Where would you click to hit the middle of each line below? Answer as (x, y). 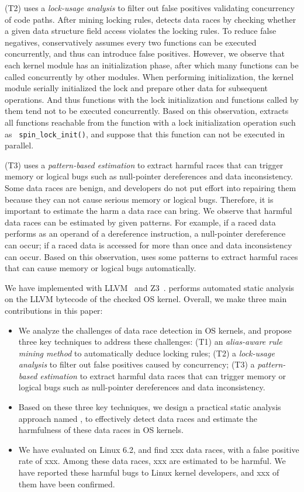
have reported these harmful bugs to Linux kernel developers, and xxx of (149, 472)
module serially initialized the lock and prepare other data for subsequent (137, 88)
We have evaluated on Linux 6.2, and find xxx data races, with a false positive (159, 449)
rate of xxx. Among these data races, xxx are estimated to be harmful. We (152, 461)
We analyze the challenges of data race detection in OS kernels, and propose (155, 330)
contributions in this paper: (54, 310)
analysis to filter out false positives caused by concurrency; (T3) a (137, 364)
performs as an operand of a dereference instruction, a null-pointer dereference (145, 233)
